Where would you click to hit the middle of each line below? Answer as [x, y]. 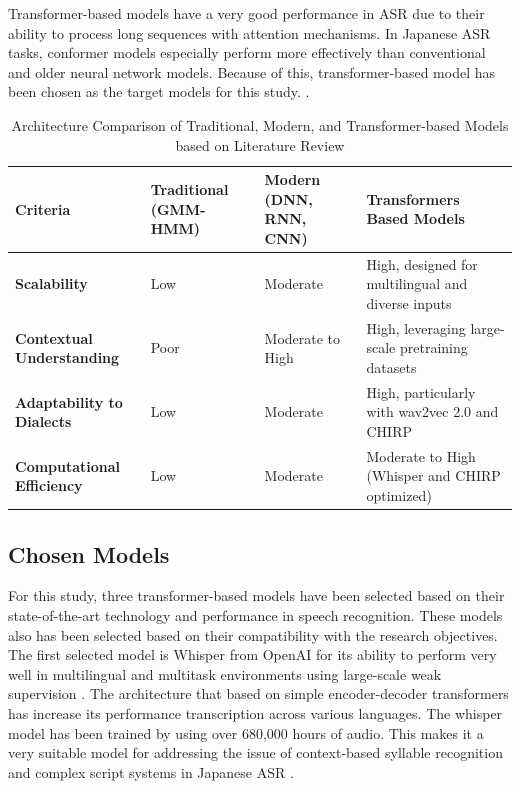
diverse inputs [409, 302]
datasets [391, 367]
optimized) [399, 495]
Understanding [67, 357]
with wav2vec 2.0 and [432, 411]
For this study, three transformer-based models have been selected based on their [256, 595]
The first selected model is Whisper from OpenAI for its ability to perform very [252, 654]
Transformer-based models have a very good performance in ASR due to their [246, 13]
